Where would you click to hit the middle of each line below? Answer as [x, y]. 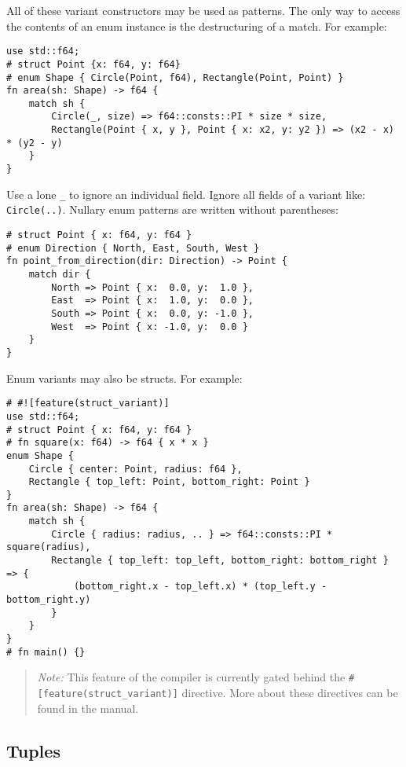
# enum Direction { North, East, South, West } [133, 248]
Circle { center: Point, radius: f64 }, [135, 469]
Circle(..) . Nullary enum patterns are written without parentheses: [172, 209]
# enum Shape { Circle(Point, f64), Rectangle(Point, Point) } [175, 77]
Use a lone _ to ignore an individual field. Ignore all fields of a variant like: [186, 194]
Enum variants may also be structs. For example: [124, 378]
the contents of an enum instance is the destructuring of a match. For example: [197, 26]
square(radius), [49, 547]
